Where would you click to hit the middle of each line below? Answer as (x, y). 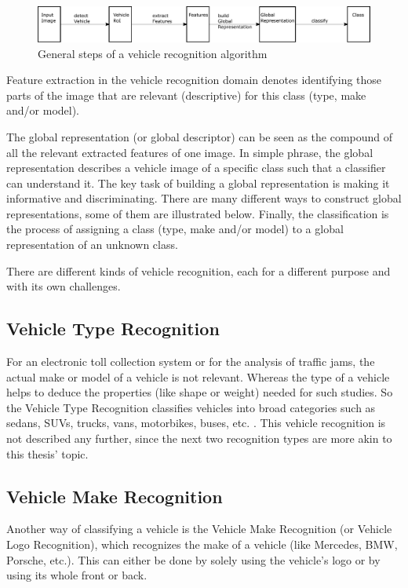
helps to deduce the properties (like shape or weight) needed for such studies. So (200, 392)
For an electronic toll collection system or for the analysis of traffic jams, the (191, 362)
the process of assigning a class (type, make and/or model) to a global (175, 229)
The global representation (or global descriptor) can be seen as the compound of (200, 136)
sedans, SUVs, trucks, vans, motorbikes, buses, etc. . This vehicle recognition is (196, 423)
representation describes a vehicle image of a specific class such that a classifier (196, 168)
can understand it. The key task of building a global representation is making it (198, 183)
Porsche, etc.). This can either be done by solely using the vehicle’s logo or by (193, 559)
